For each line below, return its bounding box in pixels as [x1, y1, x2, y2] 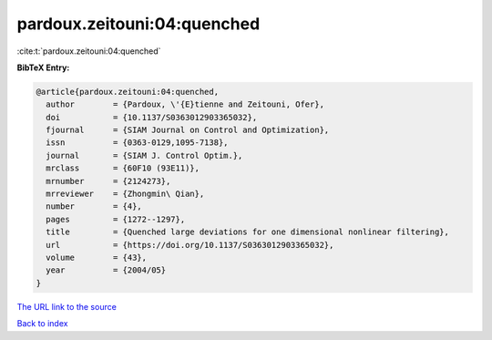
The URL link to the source [16, 301, 118, 312]
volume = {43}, [46, 252, 148, 263]
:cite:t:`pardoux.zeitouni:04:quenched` [16, 46, 161, 57]
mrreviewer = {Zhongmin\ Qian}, [46, 189, 205, 200]
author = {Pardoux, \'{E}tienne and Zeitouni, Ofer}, [46, 99, 325, 109]
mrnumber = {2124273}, [46, 176, 171, 186]
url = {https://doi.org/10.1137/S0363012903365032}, [46, 240, 334, 250]
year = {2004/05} [46, 265, 167, 275]
